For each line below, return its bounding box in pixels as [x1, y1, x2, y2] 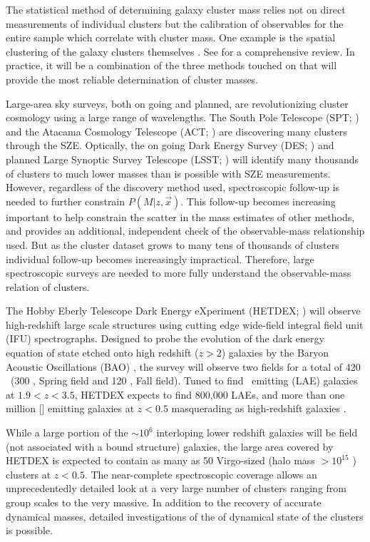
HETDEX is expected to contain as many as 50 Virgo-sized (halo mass [6, 453, 315, 468]
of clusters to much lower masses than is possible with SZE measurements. [6, 165, 331, 180]
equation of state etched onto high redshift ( [6, 345, 199, 360]
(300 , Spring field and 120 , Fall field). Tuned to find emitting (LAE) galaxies [10, 373, 358, 388]
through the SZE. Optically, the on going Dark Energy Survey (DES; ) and [6, 138, 334, 153]
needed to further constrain [6, 193, 125, 208]
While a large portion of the [6, 425, 128, 440]
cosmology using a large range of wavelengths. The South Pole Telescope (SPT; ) [6, 110, 359, 125]
